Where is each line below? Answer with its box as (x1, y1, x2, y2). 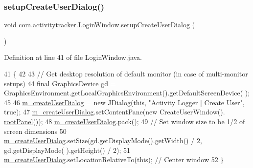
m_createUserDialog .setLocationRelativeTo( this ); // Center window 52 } (4, 154, 224, 165)
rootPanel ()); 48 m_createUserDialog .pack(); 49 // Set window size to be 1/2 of (4, 116, 245, 126)
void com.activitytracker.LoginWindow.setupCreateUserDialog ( (4, 19, 195, 30)
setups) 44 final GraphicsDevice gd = (4, 78, 116, 88)
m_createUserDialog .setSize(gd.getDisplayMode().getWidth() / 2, (4, 135, 202, 146)
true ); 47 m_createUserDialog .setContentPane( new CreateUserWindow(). (4, 107, 225, 117)
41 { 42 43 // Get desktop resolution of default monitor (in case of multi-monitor (4, 69, 248, 78)
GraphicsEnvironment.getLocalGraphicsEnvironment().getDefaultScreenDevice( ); (4, 88, 250, 98)
